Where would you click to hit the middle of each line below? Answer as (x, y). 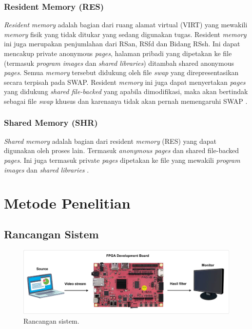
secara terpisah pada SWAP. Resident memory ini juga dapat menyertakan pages (125, 82)
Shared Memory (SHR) (51, 123)
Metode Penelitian (67, 203)
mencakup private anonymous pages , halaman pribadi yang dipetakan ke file (118, 53)
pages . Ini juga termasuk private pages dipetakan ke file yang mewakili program (122, 160)
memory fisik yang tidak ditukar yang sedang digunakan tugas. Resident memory (125, 34)
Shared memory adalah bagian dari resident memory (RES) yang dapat (110, 141)
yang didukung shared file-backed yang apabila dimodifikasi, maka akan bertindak (126, 91)
